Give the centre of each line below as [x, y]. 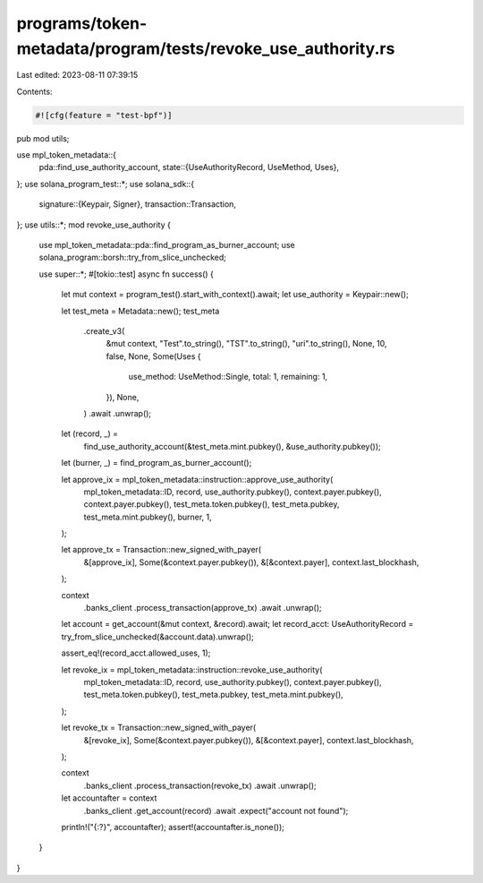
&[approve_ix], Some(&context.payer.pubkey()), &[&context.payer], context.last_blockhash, [251, 562]
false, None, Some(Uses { [153, 356]
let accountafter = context [109, 798]
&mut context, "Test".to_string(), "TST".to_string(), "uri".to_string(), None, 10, [247, 344]
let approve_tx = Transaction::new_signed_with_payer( [161, 550]
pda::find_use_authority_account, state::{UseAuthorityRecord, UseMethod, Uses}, [189, 167]
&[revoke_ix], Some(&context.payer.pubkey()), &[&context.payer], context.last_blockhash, [249, 740]
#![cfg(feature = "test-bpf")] [104, 115]
